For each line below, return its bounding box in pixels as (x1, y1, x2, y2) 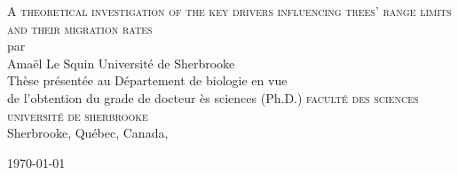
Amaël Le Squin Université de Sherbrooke (7, 53, 235, 72)
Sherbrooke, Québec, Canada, (7, 123, 169, 142)
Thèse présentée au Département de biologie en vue (7, 71, 288, 90)
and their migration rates (7, 19, 153, 37)
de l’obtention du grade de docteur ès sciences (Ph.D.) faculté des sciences (7, 88, 419, 107)
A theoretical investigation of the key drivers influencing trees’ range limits (7, 2, 452, 20)
